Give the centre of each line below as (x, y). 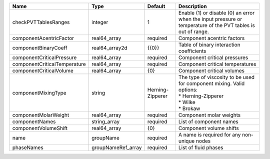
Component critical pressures (213, 57)
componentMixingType (39, 93)
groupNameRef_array (117, 147)
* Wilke (187, 102)
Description (192, 6)
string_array (106, 121)
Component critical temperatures (217, 64)
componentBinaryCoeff (40, 48)
